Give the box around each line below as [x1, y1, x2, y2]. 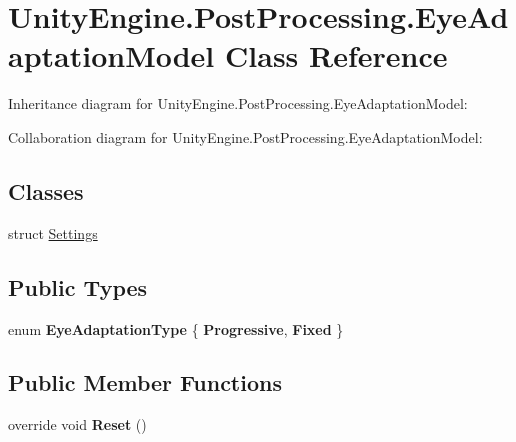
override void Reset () [8, 414, 147, 435]
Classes [8, 175, 84, 206]
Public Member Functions [8, 367, 282, 398]
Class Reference [225, 35, 448, 76]
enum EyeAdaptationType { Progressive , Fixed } [8, 318, 344, 339]
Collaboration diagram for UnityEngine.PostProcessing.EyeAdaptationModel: [8, 126, 483, 147]
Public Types [8, 271, 148, 302]
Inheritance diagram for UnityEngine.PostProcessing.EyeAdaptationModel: [8, 93, 468, 114]
